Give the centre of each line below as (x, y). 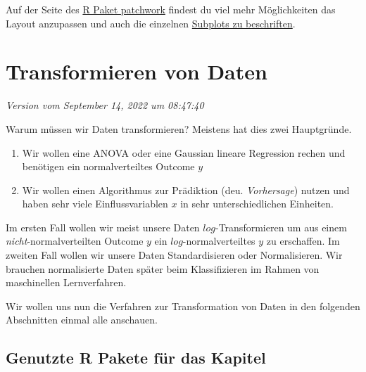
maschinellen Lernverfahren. (66, 282)
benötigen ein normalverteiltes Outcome (108, 166)
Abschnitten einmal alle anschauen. (82, 320)
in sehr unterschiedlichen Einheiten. (257, 204)
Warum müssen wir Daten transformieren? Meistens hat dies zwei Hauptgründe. (179, 128)
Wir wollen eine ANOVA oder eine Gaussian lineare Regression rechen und (184, 152)
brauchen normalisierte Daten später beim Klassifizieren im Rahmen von (163, 268)
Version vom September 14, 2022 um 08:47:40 (105, 105)
